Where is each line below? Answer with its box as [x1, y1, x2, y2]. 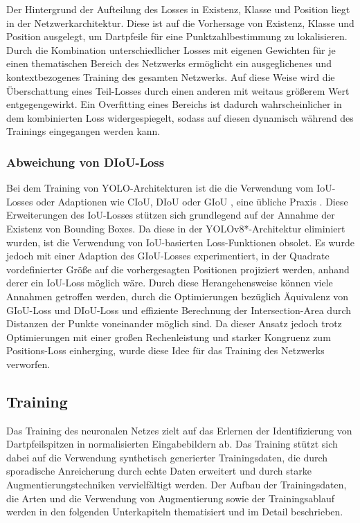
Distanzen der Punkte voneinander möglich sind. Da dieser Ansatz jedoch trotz [6, 316, 342, 331]
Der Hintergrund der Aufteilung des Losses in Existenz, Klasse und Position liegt [6, 2, 350, 16]
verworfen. [6, 356, 51, 371]
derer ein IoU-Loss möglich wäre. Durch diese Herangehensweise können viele [6, 275, 333, 290]
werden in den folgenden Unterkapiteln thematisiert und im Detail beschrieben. [6, 504, 343, 519]
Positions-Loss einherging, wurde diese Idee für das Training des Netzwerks [6, 343, 325, 358]
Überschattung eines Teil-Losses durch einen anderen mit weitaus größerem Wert [6, 83, 350, 98]
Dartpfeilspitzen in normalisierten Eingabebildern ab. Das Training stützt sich [6, 437, 338, 451]
